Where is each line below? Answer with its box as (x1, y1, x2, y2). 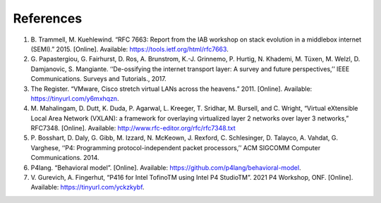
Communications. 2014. (30, 154, 99, 162)
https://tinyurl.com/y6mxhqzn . (30, 94, 119, 102)
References (13, 11, 83, 26)
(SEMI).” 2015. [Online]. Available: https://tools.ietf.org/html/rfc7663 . (30, 44, 229, 53)
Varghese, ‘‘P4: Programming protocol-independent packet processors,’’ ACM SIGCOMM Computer (30, 143, 321, 152)
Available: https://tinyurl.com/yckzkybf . (30, 183, 145, 192)
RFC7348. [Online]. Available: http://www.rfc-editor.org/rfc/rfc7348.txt (30, 124, 236, 133)
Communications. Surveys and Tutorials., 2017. (30, 75, 167, 83)
